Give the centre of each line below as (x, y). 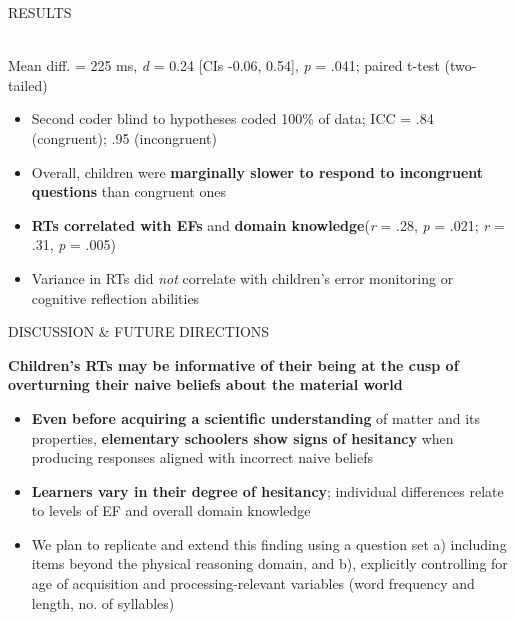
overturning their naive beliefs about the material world (205, 384)
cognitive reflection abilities (115, 297)
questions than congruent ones (128, 191)
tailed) (28, 84)
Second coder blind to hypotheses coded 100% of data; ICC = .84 (232, 118)
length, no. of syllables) (103, 602)
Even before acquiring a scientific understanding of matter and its (256, 417)
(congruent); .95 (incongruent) (124, 137)
